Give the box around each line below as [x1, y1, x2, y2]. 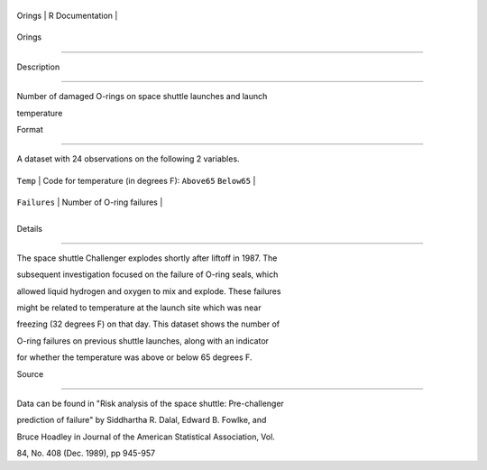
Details [16, 223, 42, 234]
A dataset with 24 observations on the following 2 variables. [16, 153, 240, 164]
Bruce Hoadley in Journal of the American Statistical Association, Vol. [16, 431, 275, 442]
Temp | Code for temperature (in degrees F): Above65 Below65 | [16, 175, 256, 186]
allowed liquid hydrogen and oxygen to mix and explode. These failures [16, 285, 281, 297]
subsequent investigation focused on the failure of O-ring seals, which [16, 269, 279, 280]
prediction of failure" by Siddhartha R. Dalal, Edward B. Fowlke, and [16, 415, 267, 426]
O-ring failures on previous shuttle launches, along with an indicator [16, 335, 270, 346]
